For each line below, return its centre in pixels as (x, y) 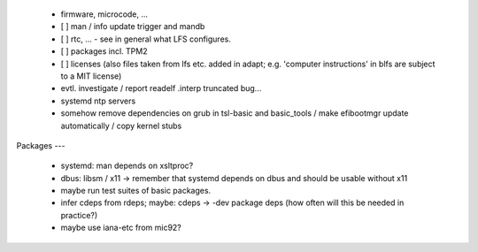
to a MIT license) (91, 76)
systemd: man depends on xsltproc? (127, 166)
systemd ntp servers (98, 101)
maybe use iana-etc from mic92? (121, 228)
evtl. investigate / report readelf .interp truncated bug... (161, 88)
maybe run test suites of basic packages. (136, 191)
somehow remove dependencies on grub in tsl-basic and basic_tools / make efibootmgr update (235, 113)
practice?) (79, 215)
